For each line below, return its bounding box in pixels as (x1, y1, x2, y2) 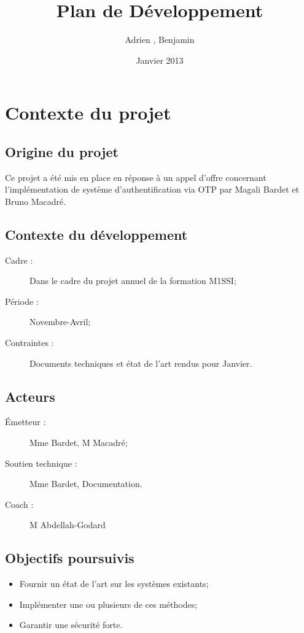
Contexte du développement (5, 224, 188, 244)
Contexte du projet (5, 100, 171, 125)
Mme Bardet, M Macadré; (29, 436, 128, 449)
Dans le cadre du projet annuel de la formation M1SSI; (29, 274, 236, 287)
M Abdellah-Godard (29, 518, 106, 531)
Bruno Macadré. (5, 194, 66, 207)
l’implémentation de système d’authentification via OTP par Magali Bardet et (5, 183, 299, 196)
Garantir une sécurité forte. (19, 618, 123, 631)
